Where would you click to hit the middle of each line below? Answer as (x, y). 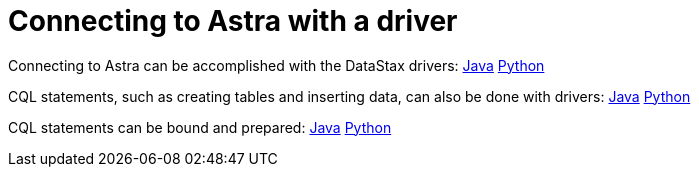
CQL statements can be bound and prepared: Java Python (200, 127)
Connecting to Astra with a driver (233, 21)
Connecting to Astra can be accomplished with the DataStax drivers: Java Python (276, 65)
